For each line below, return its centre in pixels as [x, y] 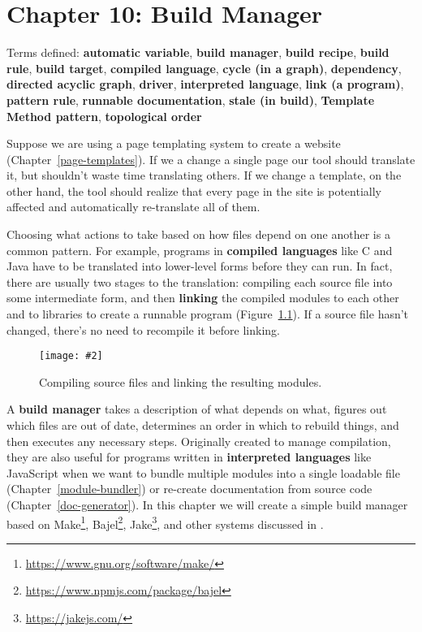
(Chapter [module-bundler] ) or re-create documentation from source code [189, 489]
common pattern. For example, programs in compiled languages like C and [200, 250]
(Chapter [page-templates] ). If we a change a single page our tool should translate [211, 159]
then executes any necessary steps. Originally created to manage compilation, [199, 441]
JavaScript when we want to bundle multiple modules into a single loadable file [203, 472]
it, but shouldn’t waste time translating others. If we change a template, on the [204, 175]
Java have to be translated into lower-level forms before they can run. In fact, [200, 266]
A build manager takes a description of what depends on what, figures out [197, 409]
